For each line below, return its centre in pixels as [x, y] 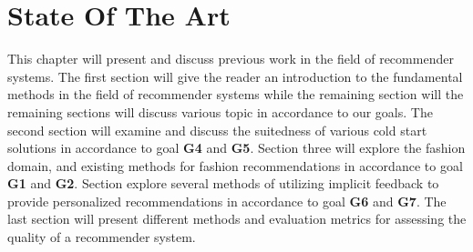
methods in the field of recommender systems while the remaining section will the [236, 94]
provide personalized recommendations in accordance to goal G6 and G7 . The [227, 201]
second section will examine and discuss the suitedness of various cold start [217, 130]
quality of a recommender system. [102, 237]
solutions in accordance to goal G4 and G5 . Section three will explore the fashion [236, 148]
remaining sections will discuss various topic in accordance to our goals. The [220, 111]
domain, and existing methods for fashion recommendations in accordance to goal [235, 165]
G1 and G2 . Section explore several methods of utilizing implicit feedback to [223, 183]
